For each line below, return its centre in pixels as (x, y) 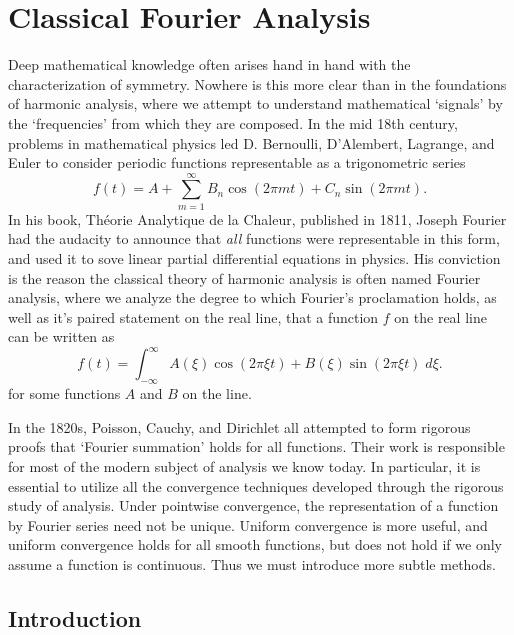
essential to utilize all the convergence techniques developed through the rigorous (256, 485)
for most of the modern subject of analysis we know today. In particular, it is (244, 466)
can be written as (61, 336)
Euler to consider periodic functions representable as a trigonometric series (237, 162)
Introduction (75, 618)
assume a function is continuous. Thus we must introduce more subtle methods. (252, 564)
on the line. (217, 393)
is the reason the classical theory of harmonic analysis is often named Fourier (244, 277)
